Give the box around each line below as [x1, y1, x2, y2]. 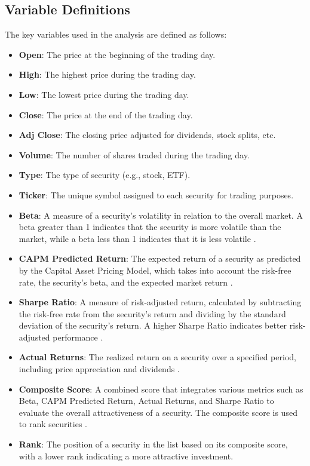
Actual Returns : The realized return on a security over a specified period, [19, 351, 296, 363]
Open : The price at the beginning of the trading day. [19, 48, 216, 60]
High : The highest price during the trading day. [19, 68, 196, 81]
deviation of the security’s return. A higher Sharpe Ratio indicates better [19, 319, 287, 332]
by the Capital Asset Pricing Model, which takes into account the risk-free [19, 263, 291, 276]
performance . [53, 330, 103, 343]
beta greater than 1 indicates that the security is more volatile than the [19, 220, 281, 233]
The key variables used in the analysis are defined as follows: [5, 28, 227, 41]
